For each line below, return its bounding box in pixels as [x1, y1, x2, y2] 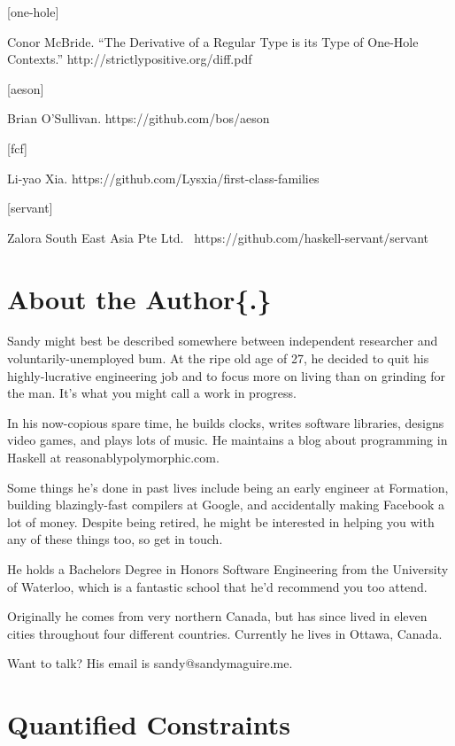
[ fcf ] [7, 138, 27, 157]
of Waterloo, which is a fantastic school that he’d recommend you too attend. [7, 577, 428, 595]
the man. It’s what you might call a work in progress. [7, 384, 297, 402]
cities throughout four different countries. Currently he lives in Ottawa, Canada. [7, 624, 443, 642]
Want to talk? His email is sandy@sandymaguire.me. [7, 654, 293, 672]
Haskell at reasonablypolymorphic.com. [7, 448, 220, 467]
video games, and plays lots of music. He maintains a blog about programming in [7, 431, 448, 449]
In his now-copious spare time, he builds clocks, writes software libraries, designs [7, 413, 444, 431]
